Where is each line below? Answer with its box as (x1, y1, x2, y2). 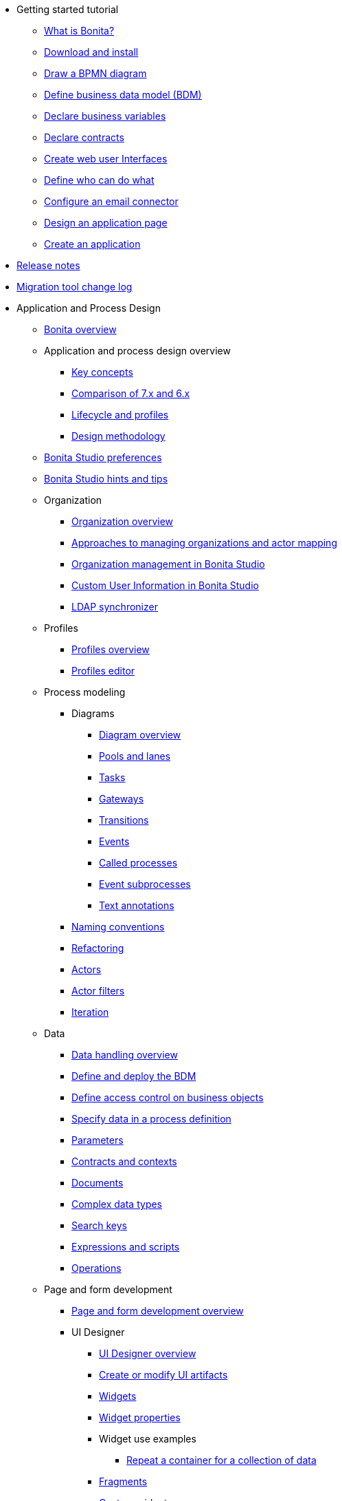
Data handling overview (71, 1049, 178, 1061)
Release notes (16, 259, 80, 271)
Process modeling (44, 686, 126, 698)
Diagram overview (99, 729, 181, 741)
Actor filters (71, 985, 125, 997)
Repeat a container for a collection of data (126, 1454, 317, 1466)
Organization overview (71, 515, 174, 527)
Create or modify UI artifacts (99, 1369, 228, 1381)
